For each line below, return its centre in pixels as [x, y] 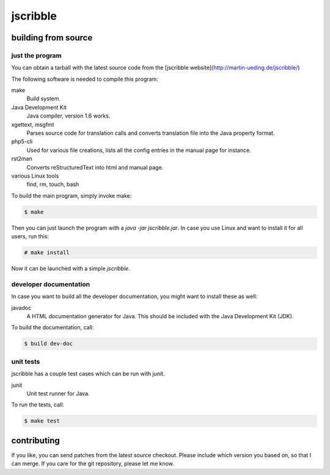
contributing [36, 440]
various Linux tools [35, 176]
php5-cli [22, 141]
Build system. [44, 99]
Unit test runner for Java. [58, 393]
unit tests [26, 361]
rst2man [22, 159]
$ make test [42, 421]
